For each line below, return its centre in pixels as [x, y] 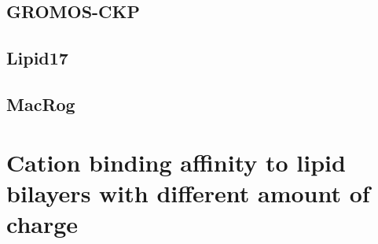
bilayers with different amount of [188, 192]
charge [42, 223]
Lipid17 [37, 58]
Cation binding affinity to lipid [176, 162]
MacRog [41, 104]
